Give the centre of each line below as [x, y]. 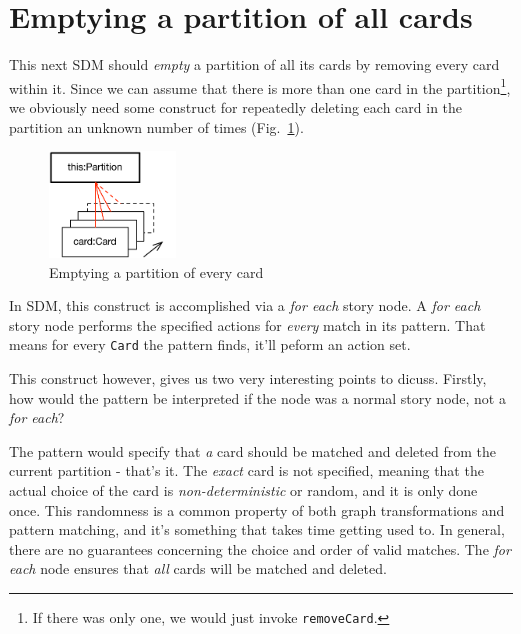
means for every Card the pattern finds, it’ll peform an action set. [210, 344]
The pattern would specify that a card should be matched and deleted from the [252, 450]
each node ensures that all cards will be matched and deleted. [198, 568]
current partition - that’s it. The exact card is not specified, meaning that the [246, 470]
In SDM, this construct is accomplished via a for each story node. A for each [245, 305]
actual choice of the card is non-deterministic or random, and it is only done [243, 489]
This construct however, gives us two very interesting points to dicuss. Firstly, [248, 378]
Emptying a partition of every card [156, 271]
